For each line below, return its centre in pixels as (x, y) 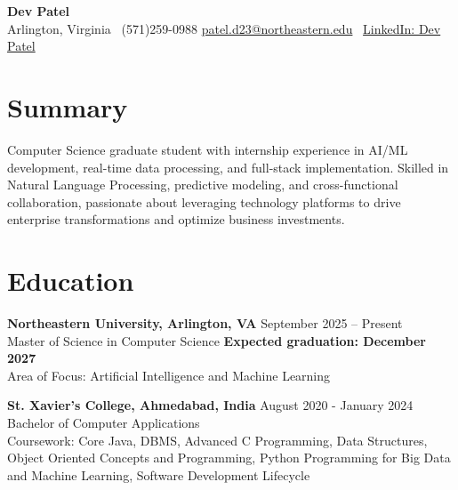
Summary (68, 106)
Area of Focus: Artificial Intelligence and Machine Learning (169, 375)
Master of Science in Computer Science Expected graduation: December (217, 340)
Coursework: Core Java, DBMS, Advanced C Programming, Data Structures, (217, 440)
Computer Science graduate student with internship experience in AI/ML (208, 149)
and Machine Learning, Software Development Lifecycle (159, 474)
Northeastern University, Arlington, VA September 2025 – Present (205, 323)
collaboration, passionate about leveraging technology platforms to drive (204, 201)
